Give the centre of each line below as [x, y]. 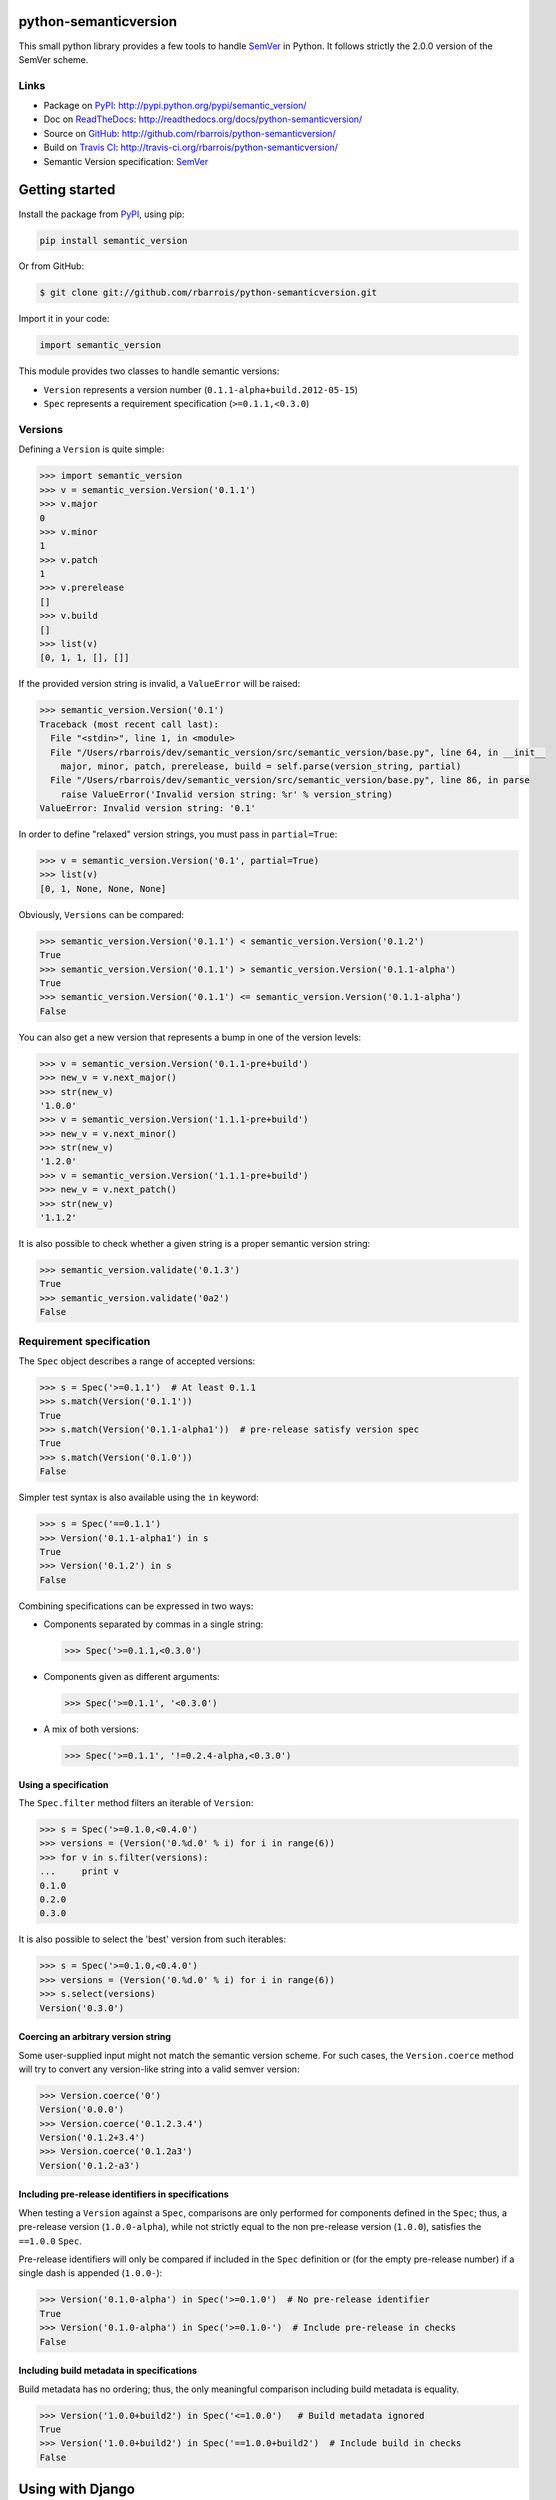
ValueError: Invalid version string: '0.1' [148, 808]
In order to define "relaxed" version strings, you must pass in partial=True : [178, 834]
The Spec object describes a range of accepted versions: [137, 1361]
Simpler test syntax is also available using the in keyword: [138, 1497]
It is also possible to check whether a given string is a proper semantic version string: [194, 1244]
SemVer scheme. [53, 59]
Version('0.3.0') [82, 2008]
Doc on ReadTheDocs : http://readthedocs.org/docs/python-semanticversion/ [203, 119]
